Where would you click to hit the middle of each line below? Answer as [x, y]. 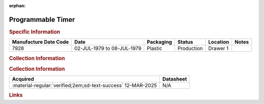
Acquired [23, 79]
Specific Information [35, 32]
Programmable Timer [42, 19]
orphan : [17, 6]
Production [190, 49]
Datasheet [175, 79]
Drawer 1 [218, 49]
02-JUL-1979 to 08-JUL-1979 [108, 49]
